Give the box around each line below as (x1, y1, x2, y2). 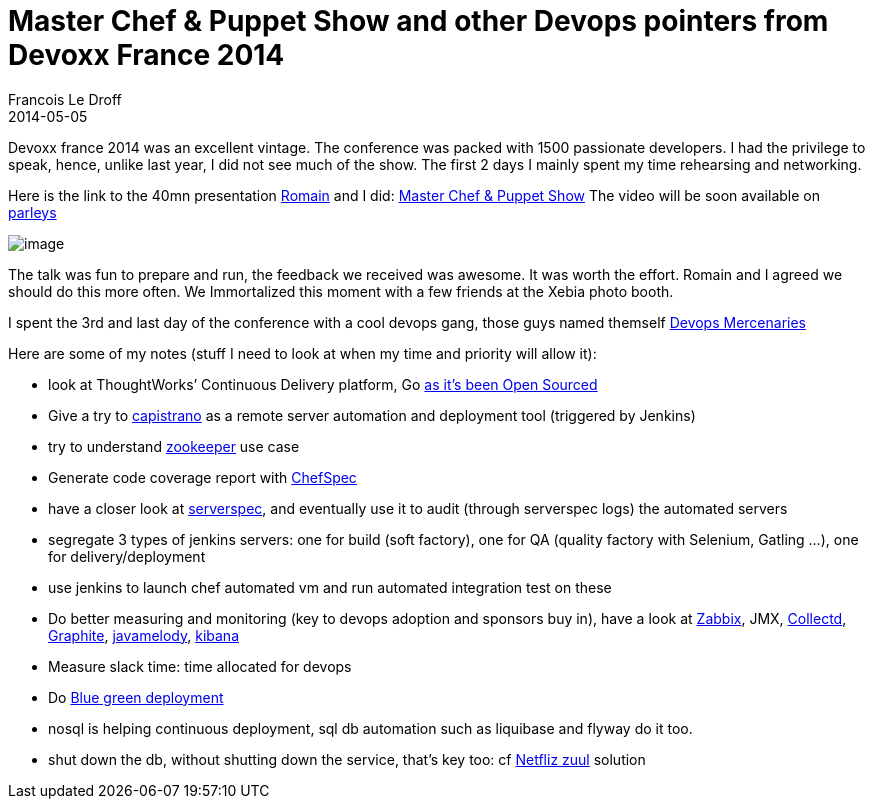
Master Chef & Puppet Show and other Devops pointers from (8, 4, 829, 38)
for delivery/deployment (48, 547, 206, 565)
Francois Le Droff (8, 90, 122, 108)
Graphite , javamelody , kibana (48, 626, 239, 644)
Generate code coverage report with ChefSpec (48, 468, 357, 486)
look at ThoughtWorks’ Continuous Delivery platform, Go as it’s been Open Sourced (48, 375, 598, 393)
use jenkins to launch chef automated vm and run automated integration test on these (48, 578, 612, 596)
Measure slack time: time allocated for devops (48, 657, 352, 675)
